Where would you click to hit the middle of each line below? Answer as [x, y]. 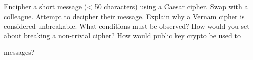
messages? [19, 52]
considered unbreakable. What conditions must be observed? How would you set [127, 26]
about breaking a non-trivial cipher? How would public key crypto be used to [122, 35]
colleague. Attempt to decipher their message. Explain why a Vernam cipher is [124, 16]
